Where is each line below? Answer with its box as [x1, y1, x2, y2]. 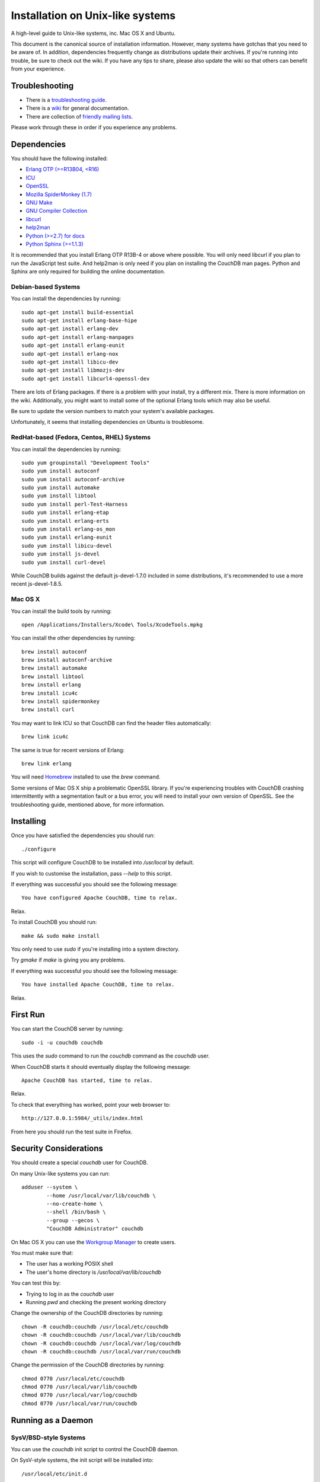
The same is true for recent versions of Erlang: [11, 746, 124, 753]
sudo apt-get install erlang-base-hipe [21, 317, 137, 324]
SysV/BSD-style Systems [11, 1433, 86, 1442]
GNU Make [25, 199, 53, 206]
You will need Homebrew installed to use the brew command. [11, 774, 161, 781]
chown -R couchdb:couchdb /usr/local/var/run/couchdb [21, 1348, 181, 1355]
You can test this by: [11, 1279, 61, 1286]
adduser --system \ [21, 1184, 78, 1191]
